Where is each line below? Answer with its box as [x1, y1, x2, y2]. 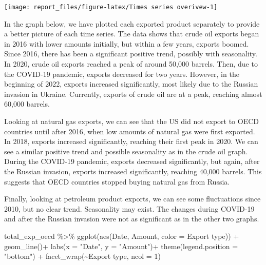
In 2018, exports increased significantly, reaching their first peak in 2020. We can [4, 136, 258, 147]
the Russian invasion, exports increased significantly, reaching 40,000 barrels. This [4, 166, 262, 176]
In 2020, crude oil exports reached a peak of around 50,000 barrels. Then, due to [4, 58, 258, 69]
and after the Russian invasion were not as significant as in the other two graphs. [4, 213, 259, 224]
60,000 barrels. [4, 98, 50, 109]
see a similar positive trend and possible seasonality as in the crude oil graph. [4, 146, 248, 156]
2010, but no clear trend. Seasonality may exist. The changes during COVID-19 [4, 203, 255, 214]
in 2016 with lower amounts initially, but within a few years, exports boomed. [4, 38, 249, 49]
